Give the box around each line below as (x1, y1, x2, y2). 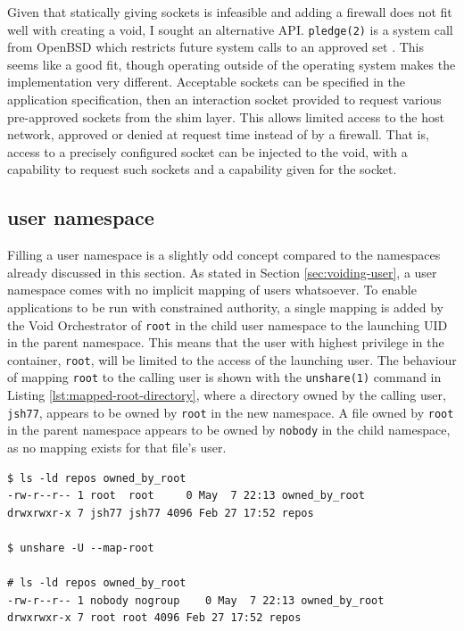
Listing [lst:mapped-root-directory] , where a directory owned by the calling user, (7, 386, 446, 404)
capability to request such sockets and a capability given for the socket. (7, 160, 397, 179)
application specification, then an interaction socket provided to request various (7, 90, 442, 109)
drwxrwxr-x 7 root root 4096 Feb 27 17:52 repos (7, 611, 302, 625)
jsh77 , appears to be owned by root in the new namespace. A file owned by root (7, 403, 454, 421)
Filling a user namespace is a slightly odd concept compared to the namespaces (7, 245, 441, 264)
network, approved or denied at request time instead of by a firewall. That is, (7, 125, 429, 144)
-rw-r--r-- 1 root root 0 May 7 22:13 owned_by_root (7, 489, 365, 502)
